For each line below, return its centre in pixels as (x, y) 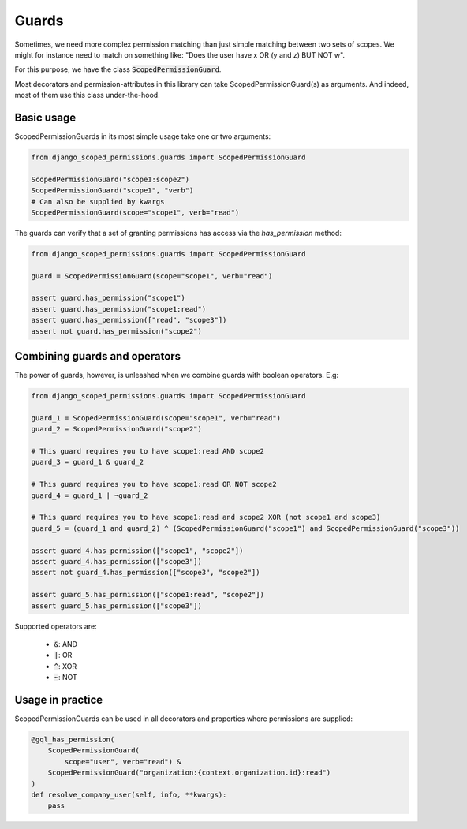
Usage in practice (59, 699)
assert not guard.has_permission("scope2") (117, 331)
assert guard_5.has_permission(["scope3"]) (117, 606)
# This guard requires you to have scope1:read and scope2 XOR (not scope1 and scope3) (206, 517)
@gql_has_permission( (73, 739)
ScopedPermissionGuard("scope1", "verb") (112, 190)
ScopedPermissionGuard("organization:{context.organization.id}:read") (189, 773)
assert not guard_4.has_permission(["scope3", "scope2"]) (146, 573)
